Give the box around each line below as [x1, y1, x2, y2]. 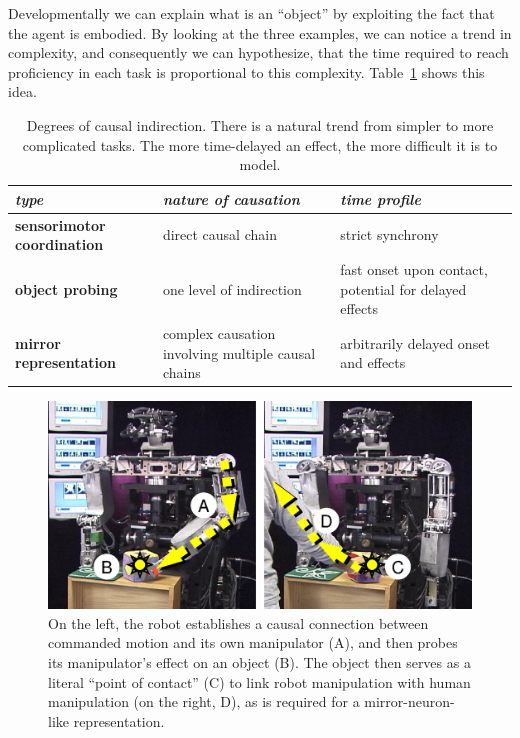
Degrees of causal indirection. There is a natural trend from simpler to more [26, 114, 494, 135]
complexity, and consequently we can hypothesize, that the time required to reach [8, 42, 509, 63]
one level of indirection [162, 278, 302, 299]
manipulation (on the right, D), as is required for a [48, 691, 360, 712]
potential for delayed [340, 278, 467, 299]
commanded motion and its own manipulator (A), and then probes [48, 632, 458, 653]
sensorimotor [15, 214, 106, 235]
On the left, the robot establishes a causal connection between [48, 612, 429, 633]
